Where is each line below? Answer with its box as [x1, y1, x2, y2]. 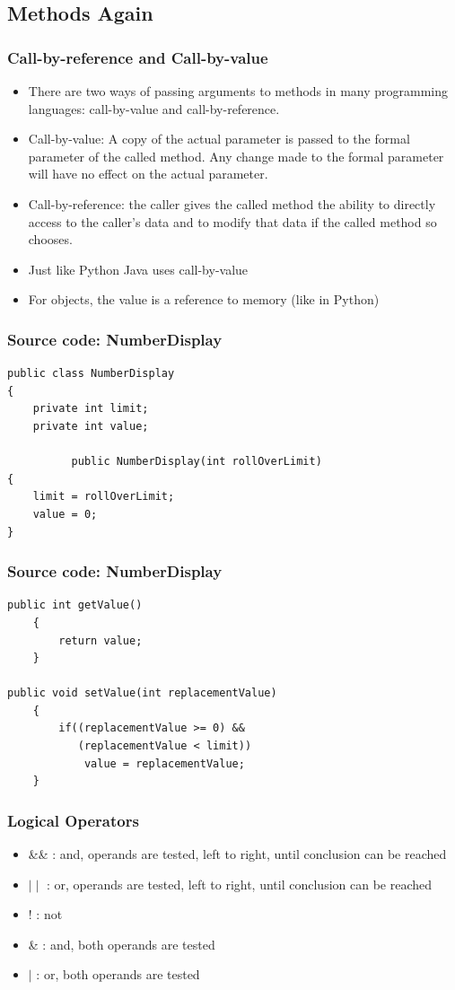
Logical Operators [7, 809, 139, 831]
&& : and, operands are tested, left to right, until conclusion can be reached [28, 845, 447, 863]
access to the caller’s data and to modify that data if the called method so [28, 212, 437, 231]
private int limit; [32, 402, 149, 416]
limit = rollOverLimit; [32, 490, 175, 504]
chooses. [28, 230, 73, 249]
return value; [58, 634, 143, 647]
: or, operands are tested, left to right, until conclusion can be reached [47, 874, 433, 893]
